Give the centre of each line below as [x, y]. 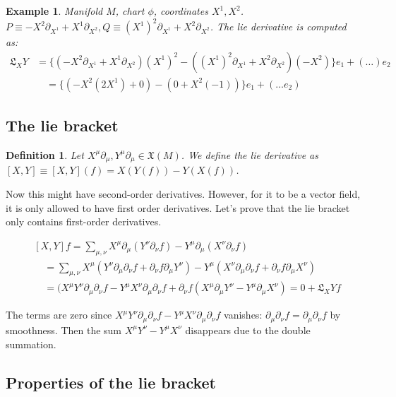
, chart [130, 11]
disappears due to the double [248, 330]
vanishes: [243, 315]
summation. [31, 344]
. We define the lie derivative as [250, 154]
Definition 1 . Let [45, 154]
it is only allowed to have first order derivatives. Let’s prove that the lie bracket [178, 207]
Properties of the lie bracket [111, 382]
